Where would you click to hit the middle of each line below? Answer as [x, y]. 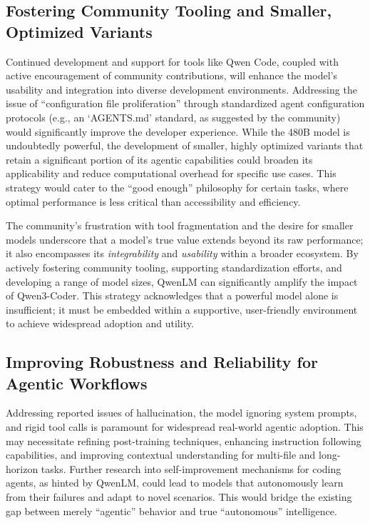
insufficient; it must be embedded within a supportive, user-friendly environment [182, 309]
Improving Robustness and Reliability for [162, 362]
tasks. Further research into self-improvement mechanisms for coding [191, 468]
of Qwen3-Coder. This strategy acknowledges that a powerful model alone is [172, 295]
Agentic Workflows [77, 383]
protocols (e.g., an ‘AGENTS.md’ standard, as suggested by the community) [173, 117]
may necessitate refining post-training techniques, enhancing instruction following [184, 440]
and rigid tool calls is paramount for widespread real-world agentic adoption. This [185, 427]
